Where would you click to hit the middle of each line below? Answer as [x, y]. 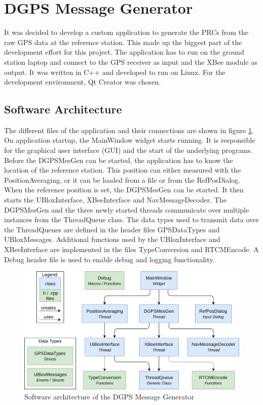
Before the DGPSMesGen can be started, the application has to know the [119, 160]
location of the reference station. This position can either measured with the [123, 170]
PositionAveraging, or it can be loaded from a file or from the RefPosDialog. [122, 179]
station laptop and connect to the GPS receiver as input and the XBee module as [131, 62]
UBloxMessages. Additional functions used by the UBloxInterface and [112, 239]
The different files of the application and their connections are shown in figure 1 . [129, 130]
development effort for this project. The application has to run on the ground [124, 52]
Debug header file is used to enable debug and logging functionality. [109, 259]
